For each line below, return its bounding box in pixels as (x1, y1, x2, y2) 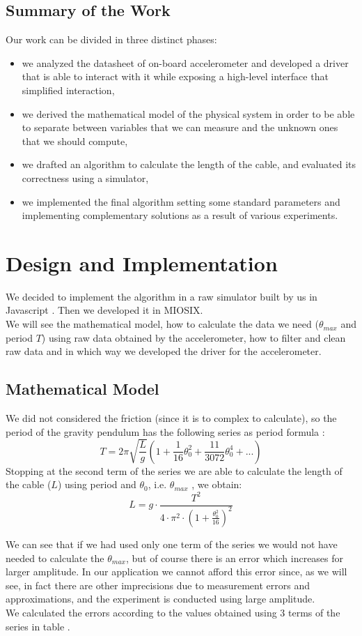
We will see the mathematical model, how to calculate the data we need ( (6, 317, 319, 331)
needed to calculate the (6, 550, 104, 565)
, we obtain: (191, 477, 242, 492)
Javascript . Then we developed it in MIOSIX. (6, 303, 203, 317)
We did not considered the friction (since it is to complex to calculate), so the (6, 411, 337, 425)
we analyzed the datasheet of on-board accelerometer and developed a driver (22, 55, 349, 70)
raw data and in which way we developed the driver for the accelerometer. (6, 344, 322, 358)
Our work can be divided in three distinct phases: (6, 32, 217, 47)
